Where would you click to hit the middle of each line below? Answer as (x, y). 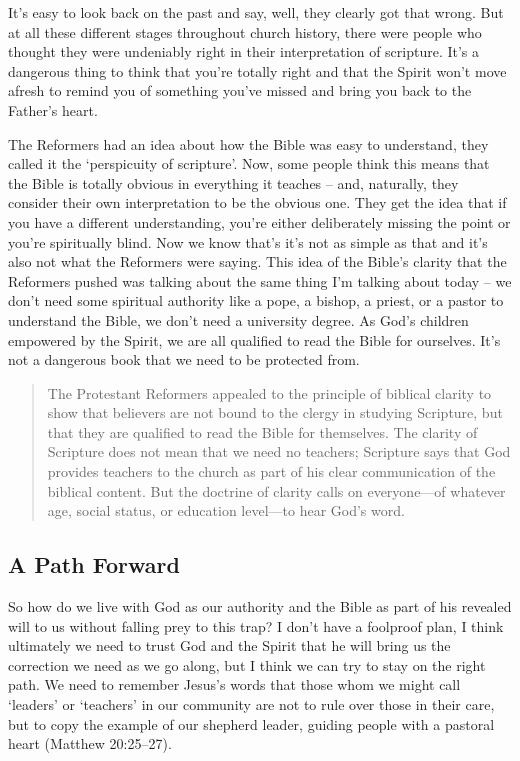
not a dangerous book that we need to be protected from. (184, 359)
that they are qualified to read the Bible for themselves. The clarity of (262, 431)
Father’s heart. (53, 109)
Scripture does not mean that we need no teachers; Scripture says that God (279, 451)
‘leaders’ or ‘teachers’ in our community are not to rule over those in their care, (251, 704)
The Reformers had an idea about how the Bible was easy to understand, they (248, 143)
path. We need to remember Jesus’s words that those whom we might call (234, 684)
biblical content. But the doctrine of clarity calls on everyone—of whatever (276, 490)
